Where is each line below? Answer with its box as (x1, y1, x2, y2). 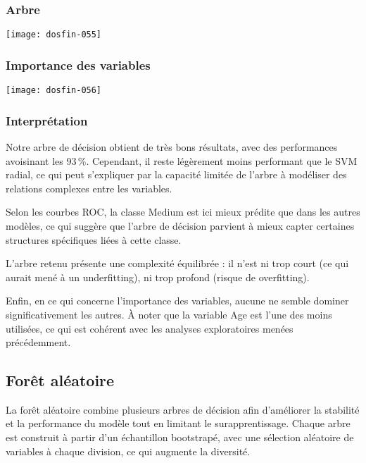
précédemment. (6, 335, 71, 350)
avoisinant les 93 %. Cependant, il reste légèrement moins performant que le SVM (6, 153, 358, 168)
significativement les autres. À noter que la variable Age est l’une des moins (6, 307, 332, 321)
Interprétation (6, 111, 88, 129)
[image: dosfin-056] (6, 85, 102, 96)
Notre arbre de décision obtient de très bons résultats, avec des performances (6, 139, 338, 154)
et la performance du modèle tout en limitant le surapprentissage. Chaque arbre (6, 416, 351, 431)
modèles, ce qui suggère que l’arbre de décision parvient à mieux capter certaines (6, 218, 355, 233)
